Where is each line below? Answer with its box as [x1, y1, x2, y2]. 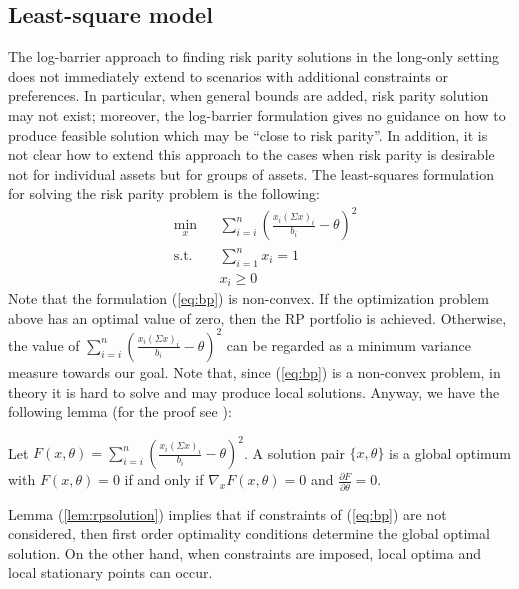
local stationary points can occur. [8, 562, 213, 583]
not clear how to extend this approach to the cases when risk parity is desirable [8, 144, 495, 165]
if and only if [124, 469, 204, 490]
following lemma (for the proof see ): [8, 401, 232, 422]
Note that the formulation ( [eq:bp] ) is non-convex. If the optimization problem [8, 288, 489, 309]
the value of [8, 334, 80, 355]
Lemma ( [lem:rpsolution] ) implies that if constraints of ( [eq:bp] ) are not [8, 503, 447, 524]
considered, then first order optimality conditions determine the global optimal [8, 523, 490, 544]
